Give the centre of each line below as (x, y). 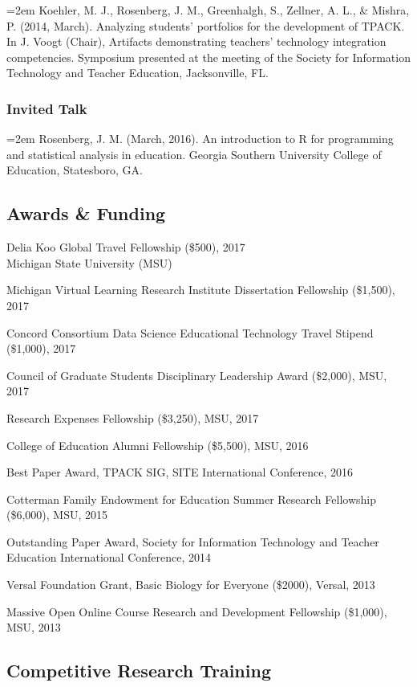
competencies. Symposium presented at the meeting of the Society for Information (208, 57)
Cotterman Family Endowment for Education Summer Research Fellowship (191, 499)
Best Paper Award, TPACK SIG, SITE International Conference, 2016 (180, 472)
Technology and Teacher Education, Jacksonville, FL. (138, 73)
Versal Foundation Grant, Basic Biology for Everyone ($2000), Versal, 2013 (191, 585)
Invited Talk (47, 108)
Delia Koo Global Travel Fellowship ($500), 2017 (126, 247)
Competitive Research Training (139, 671)
